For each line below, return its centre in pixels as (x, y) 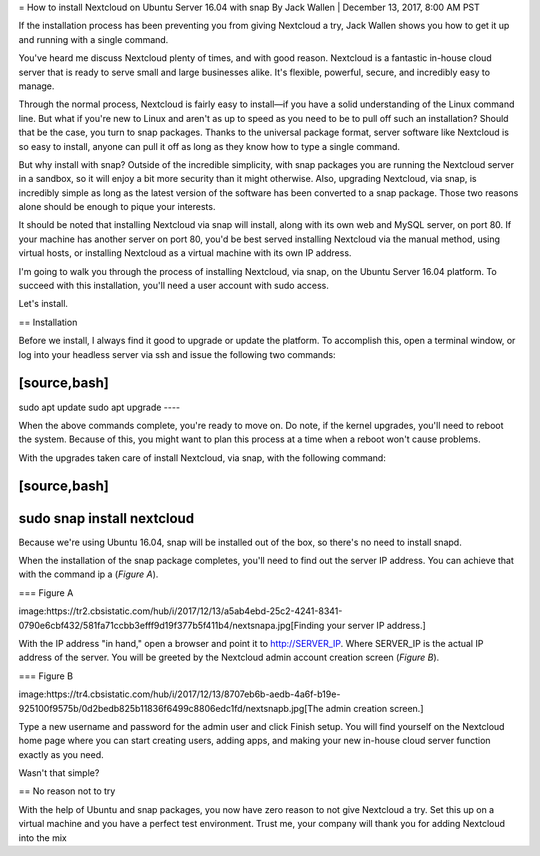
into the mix (42, 837)
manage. (36, 86)
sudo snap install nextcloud (106, 518)
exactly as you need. (61, 754)
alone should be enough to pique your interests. (117, 207)
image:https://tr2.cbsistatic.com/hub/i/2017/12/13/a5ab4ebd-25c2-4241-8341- (180, 611)
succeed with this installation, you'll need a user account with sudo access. (174, 286)
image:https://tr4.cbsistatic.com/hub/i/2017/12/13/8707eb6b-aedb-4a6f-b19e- (179, 694)
